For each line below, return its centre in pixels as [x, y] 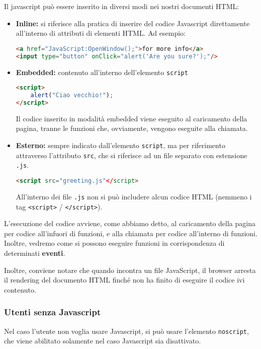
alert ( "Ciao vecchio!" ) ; [72, 95]
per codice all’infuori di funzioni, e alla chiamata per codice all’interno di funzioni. [131, 233]
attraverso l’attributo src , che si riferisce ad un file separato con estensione [132, 155]
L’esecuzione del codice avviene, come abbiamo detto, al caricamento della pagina [130, 223]
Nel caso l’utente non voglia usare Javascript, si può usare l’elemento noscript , [126, 331]
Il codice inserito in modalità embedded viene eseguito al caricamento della [132, 118]
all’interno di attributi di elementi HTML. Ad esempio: [101, 33]
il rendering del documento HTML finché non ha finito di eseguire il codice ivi [124, 280]
